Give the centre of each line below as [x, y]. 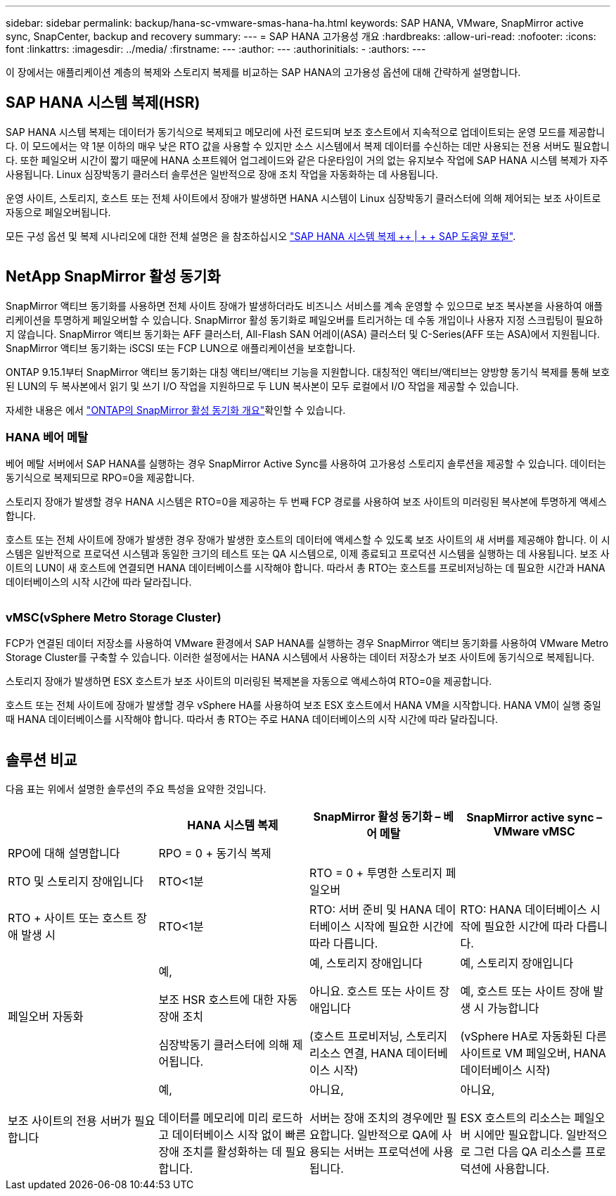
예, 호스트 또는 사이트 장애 [525, 992]
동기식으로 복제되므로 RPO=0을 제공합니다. [100, 478]
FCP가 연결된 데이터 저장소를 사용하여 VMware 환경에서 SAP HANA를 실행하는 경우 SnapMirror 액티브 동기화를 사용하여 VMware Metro [307, 643]
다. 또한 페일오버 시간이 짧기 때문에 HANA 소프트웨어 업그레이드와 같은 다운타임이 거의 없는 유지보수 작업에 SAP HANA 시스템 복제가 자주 [307, 160]
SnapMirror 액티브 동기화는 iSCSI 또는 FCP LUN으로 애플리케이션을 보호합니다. [181, 348]
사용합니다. [522, 1169]
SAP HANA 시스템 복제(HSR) [103, 103]
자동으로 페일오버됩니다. [58, 212]
